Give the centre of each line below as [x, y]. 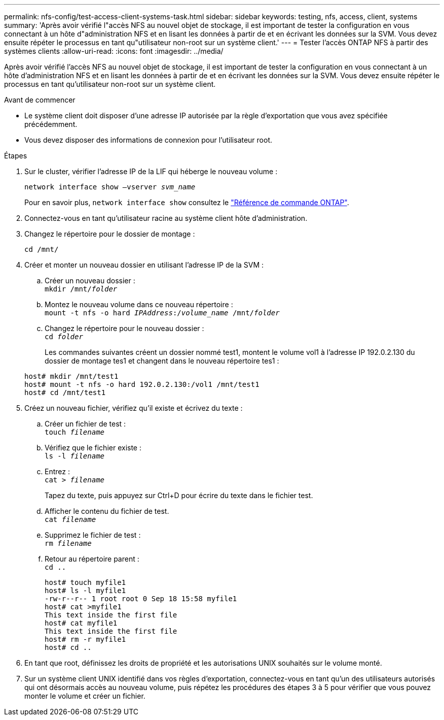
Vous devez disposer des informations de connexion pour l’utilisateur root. [149, 140]
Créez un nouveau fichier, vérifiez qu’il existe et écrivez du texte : [134, 408]
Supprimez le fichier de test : [93, 535]
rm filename [68, 543]
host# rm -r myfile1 [85, 639]
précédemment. [51, 124]
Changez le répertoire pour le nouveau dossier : [124, 328]
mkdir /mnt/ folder [81, 289]
